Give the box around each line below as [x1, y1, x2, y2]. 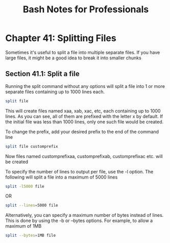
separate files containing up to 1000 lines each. [5, 89, 105, 95]
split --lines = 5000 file [5, 203, 58, 208]
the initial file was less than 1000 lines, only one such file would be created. [5, 119, 164, 125]
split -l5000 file [5, 184, 44, 189]
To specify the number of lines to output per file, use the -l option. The [5, 168, 154, 174]
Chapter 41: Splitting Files [5, 32, 116, 44]
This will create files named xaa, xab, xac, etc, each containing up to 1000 [5, 107, 161, 114]
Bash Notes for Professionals [22, 4, 149, 15]
